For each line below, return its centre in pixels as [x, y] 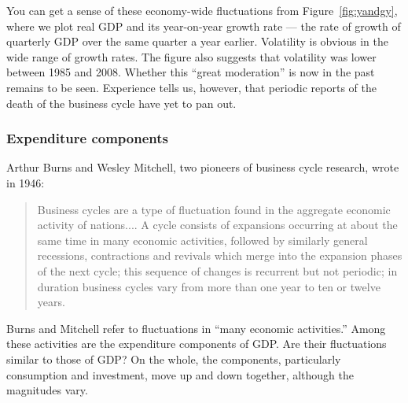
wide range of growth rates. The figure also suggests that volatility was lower [191, 56]
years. [51, 302]
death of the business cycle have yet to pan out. [121, 103]
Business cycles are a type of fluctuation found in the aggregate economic [214, 209]
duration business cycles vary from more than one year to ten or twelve [209, 286]
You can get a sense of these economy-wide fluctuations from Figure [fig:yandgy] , [202, 10]
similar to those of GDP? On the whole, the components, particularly [174, 359]
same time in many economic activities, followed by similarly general [202, 240]
